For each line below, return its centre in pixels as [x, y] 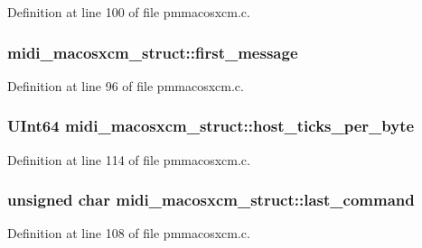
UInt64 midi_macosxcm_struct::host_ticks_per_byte [211, 126]
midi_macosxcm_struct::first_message [153, 52]
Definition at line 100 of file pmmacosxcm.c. [129, 12]
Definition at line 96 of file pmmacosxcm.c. [126, 85]
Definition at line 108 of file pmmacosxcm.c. [129, 233]
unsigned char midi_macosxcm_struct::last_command [211, 200]
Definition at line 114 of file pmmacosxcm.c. [129, 159]
